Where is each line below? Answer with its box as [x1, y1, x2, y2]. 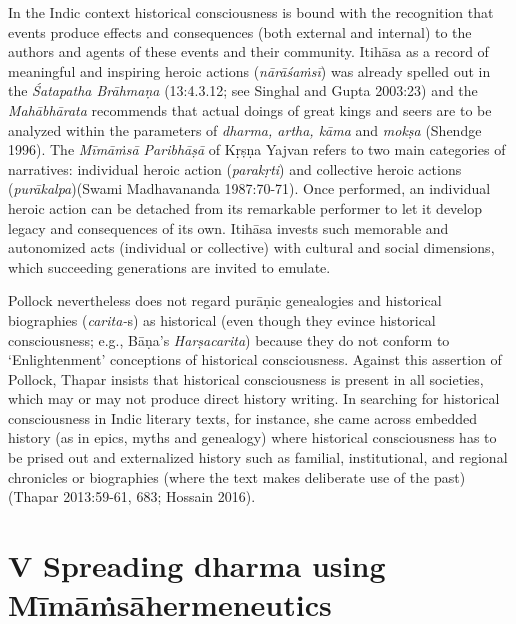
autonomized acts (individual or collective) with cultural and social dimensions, [8, 237, 495, 258]
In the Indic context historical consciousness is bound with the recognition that [8, 2, 494, 22]
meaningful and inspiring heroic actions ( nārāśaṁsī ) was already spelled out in [8, 60, 491, 81]
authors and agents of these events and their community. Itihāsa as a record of [8, 41, 489, 62]
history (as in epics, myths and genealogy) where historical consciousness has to [8, 427, 497, 448]
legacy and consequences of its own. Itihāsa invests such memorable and [8, 217, 449, 238]
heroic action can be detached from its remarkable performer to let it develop [8, 197, 482, 218]
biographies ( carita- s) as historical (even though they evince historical [8, 309, 436, 330]
